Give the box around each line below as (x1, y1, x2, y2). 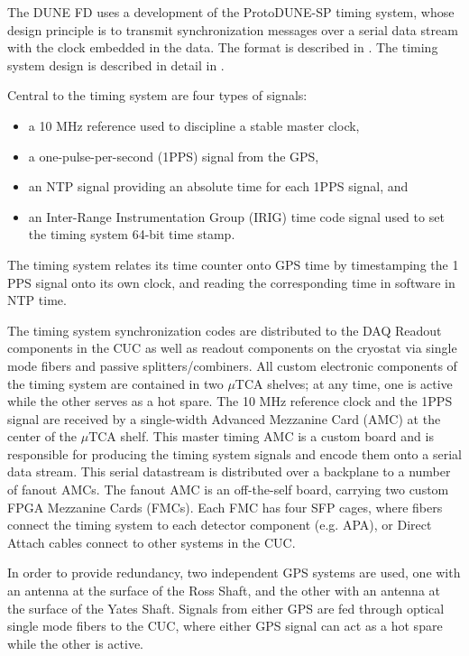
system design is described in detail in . (7, 55, 225, 74)
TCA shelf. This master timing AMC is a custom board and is (88, 427, 434, 446)
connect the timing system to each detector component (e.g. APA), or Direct (7, 515, 432, 534)
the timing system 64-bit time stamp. (28, 225, 235, 244)
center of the (7, 427, 78, 446)
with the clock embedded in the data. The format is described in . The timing (7, 38, 438, 57)
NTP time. (7, 291, 67, 310)
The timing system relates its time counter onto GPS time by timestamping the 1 (7, 254, 459, 273)
